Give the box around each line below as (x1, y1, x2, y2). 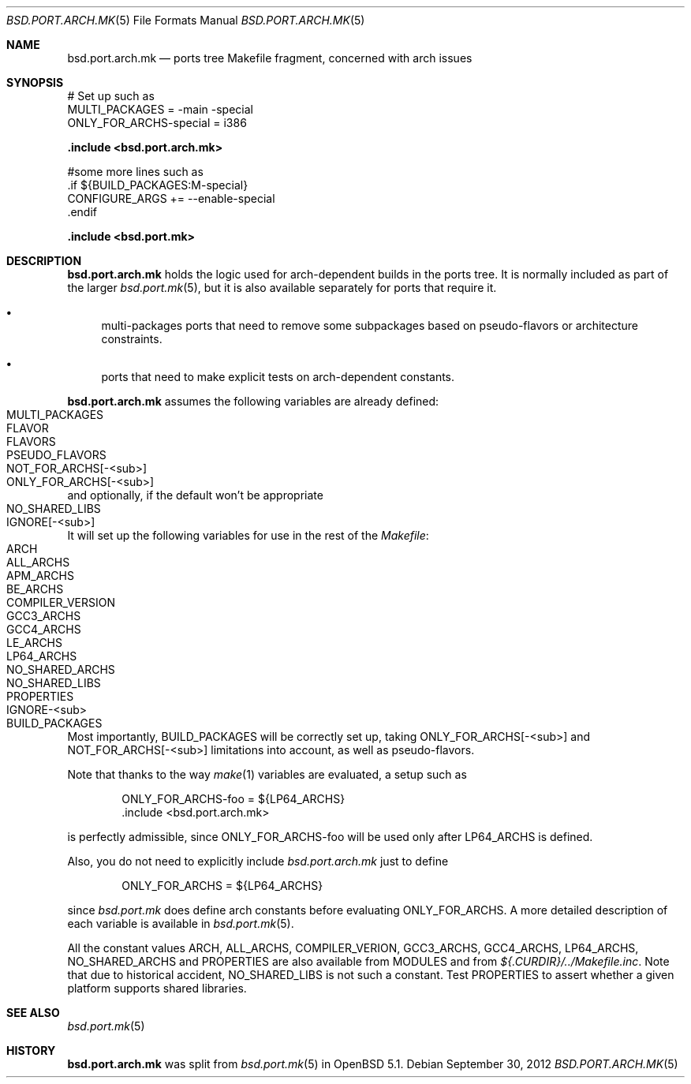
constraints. (101, 332, 162, 346)
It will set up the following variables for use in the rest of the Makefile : (67, 529, 429, 542)
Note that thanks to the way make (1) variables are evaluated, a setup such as (67, 768, 467, 781)
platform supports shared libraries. (67, 981, 247, 995)
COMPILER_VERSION (6, 596, 115, 609)
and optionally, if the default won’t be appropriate (67, 488, 323, 502)
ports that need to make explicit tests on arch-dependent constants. (101, 370, 455, 383)
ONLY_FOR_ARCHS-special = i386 (67, 116, 247, 129)
